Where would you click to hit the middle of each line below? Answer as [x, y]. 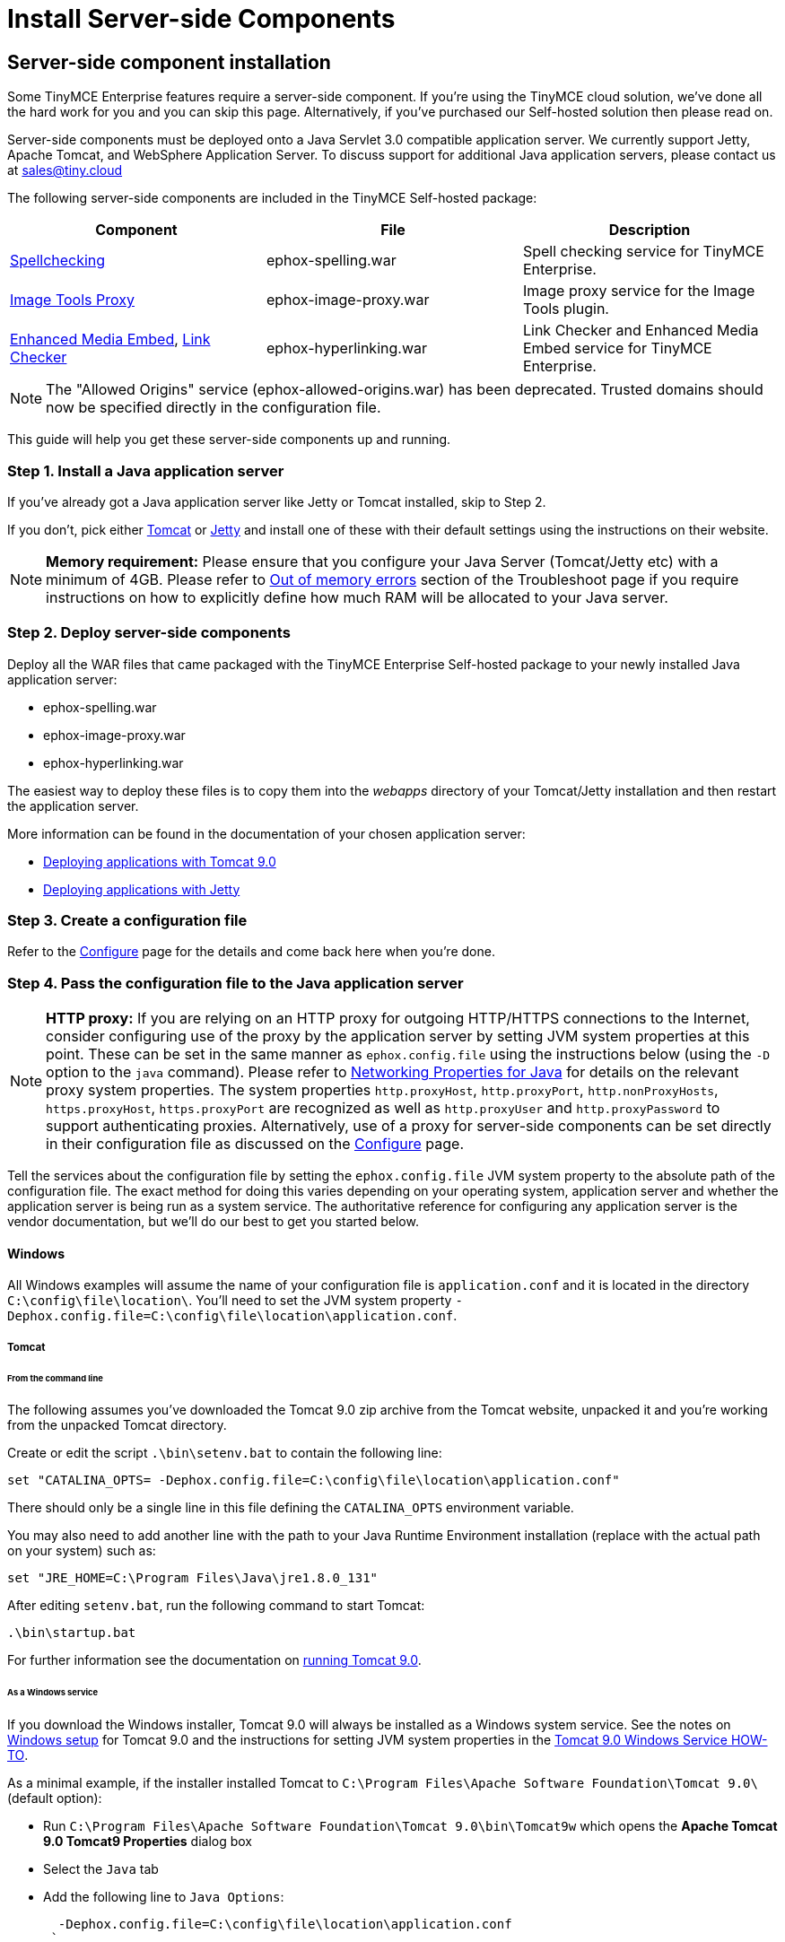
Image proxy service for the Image [639, 291]
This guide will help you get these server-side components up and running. [229, 440]
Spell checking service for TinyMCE [643, 252]
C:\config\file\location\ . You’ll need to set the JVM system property [230, 1301]
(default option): [55, 1798]
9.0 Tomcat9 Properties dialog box [148, 1842]
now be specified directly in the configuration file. [214, 408]
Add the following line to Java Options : [164, 1897]
